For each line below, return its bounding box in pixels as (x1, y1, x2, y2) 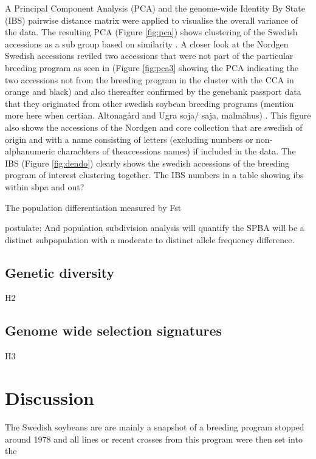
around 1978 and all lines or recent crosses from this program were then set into (5, 432, 303, 445)
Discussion (5, 385, 94, 410)
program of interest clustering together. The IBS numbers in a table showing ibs (5, 168, 304, 181)
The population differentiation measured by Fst (5, 201, 182, 213)
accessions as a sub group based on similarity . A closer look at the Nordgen (5, 37, 289, 50)
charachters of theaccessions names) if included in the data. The (57, 145, 296, 157)
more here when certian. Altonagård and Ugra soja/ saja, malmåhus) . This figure (5, 109, 311, 122)
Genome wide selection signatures (5, 321, 222, 340)
